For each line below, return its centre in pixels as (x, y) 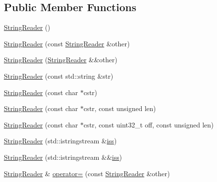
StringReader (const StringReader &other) (67, 43)
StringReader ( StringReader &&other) (61, 60)
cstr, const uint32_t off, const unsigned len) (148, 124)
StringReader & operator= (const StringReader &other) (87, 173)
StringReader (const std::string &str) (59, 76)
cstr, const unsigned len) (120, 108)
